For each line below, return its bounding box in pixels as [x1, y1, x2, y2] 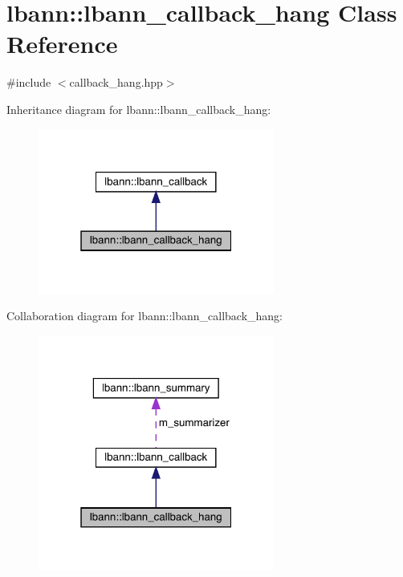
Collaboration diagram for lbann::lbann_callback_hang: [6, 307, 283, 324]
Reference [6, 27, 118, 60]
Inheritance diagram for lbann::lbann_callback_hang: [6, 100, 271, 117]
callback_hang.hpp [69, 74, 163, 91]
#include [6, 74, 51, 91]
